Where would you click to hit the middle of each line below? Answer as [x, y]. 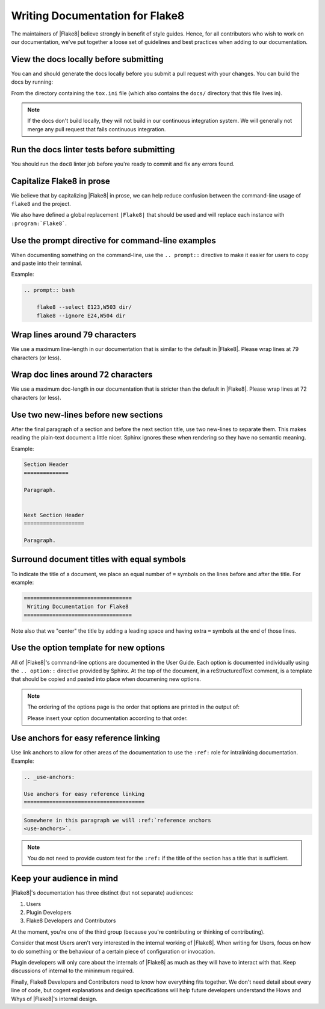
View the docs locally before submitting [87, 59]
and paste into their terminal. [47, 263]
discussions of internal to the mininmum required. [73, 971]
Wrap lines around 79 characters [74, 335]
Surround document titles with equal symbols [98, 560]
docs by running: [32, 82]
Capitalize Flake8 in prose [61, 181]
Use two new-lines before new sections [87, 414]
